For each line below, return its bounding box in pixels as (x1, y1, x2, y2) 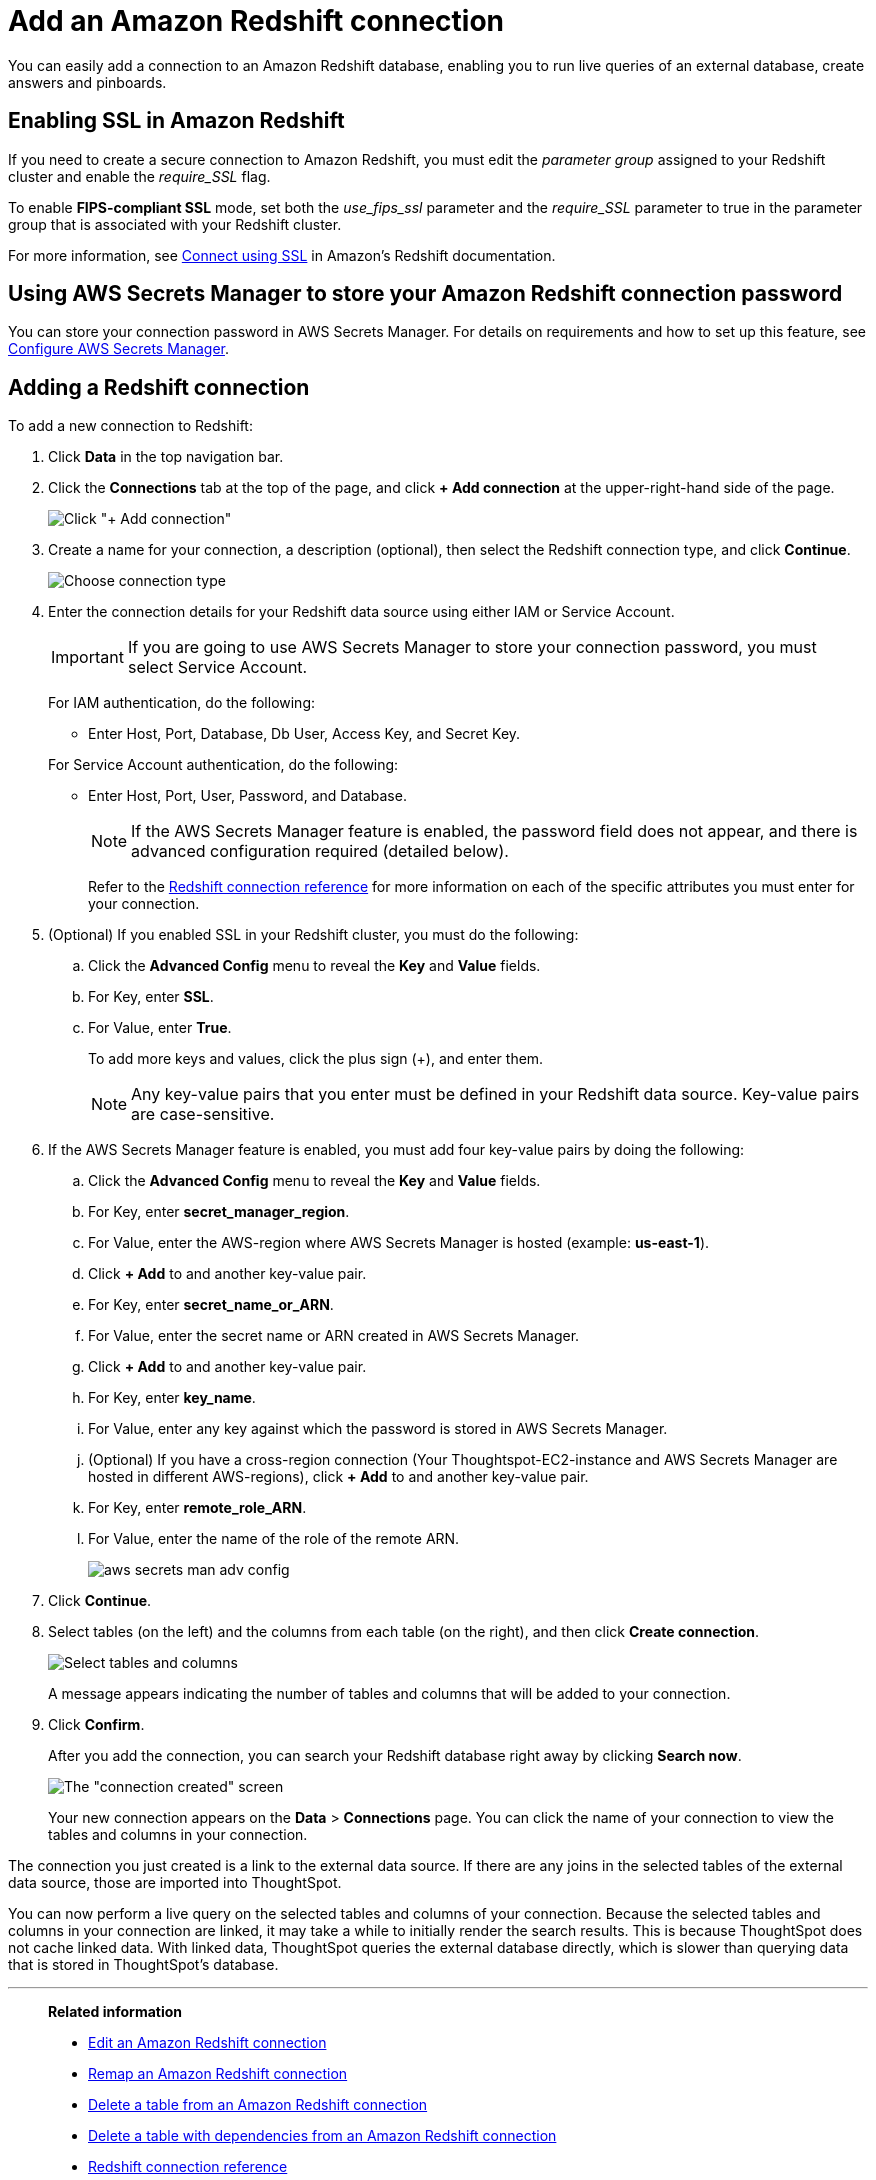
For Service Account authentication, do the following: (48, 756, 399, 774)
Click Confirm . (48, 1716, 145, 1734)
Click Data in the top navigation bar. (48, 448, 284, 466)
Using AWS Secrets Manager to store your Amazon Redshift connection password (8, 281, 843, 307)
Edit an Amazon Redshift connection (88, 2034, 327, 2052)
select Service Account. (127, 657, 308, 678)
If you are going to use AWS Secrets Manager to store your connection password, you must (127, 637, 817, 658)
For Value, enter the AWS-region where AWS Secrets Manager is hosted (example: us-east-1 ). (88, 1234, 710, 1252)
